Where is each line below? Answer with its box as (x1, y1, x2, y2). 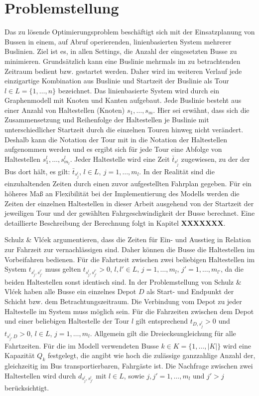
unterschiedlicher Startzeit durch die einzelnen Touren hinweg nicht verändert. (4, 124, 244, 135)
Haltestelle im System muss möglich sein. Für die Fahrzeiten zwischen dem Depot (4, 306, 254, 316)
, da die (220, 264, 244, 274)
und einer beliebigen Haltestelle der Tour (4, 316, 129, 326)
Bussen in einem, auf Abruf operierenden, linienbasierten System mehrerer (4, 36, 232, 46)
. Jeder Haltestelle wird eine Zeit (70, 153, 170, 164)
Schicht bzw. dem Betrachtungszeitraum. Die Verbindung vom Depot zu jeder (4, 296, 242, 307)
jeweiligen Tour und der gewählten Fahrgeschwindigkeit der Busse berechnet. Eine (4, 208, 255, 218)
